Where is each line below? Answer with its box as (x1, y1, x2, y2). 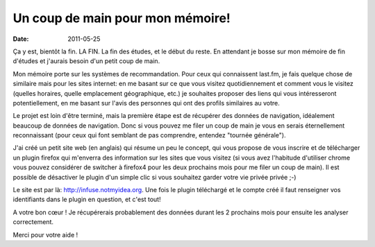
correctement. (12, 218, 53, 226)
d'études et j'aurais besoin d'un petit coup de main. (12, 57, 160, 65)
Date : (12, 35, 29, 43)
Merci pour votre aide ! (12, 230, 78, 239)
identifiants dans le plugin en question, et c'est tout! (12, 195, 161, 204)
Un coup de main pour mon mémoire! (12, 10, 231, 26)
